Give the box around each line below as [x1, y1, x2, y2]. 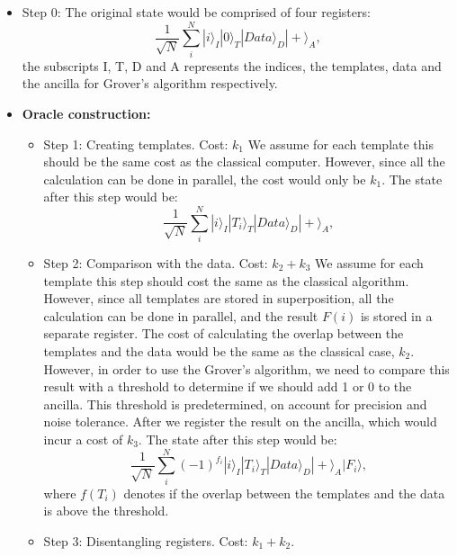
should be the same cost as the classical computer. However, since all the [43, 152, 445, 171]
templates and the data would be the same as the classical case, [43, 341, 395, 360]
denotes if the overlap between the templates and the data [123, 483, 445, 502]
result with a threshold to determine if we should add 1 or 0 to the [43, 377, 412, 396]
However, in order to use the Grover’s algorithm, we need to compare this [43, 359, 450, 378]
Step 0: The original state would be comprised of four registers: [22, 3, 371, 21]
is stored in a [360, 306, 433, 325]
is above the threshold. [43, 501, 169, 520]
